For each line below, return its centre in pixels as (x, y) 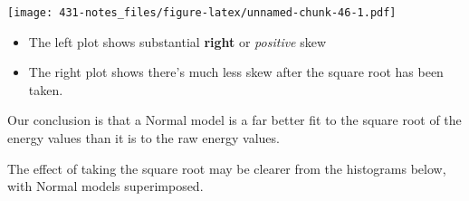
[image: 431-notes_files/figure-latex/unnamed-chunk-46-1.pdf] (202, 13)
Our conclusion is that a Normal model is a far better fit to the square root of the (234, 120)
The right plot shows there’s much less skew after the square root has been (236, 72)
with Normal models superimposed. (105, 186)
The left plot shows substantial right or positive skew (177, 41)
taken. (46, 89)
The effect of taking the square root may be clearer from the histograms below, (227, 168)
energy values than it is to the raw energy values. (144, 138)
